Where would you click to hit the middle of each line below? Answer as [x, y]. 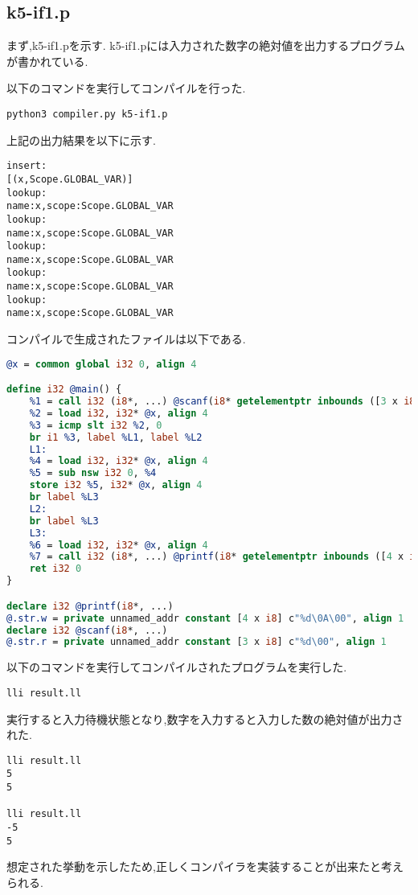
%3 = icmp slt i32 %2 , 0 [96, 425]
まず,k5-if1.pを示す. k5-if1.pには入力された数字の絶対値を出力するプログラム [206, 45]
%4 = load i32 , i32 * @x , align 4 [119, 461]
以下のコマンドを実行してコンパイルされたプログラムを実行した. [177, 667]
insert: [27, 166]
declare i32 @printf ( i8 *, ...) [90, 606]
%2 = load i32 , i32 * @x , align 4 [119, 413]
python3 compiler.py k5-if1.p [87, 114]
